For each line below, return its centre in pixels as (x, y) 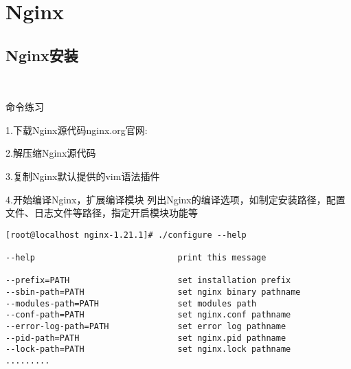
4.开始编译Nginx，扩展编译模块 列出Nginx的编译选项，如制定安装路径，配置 (175, 199)
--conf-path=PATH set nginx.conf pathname (148, 315)
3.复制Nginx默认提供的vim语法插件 (83, 176)
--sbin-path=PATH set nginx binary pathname (153, 292)
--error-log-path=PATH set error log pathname (146, 326)
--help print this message (136, 258)
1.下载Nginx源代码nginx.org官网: (77, 130)
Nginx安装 (42, 55)
